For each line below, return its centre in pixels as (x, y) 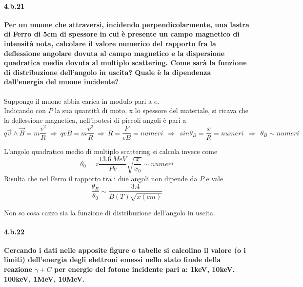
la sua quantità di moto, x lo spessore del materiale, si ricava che (152, 110)
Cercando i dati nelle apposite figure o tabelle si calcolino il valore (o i (125, 250)
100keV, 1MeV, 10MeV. (44, 278)
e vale (215, 179)
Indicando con (25, 110)
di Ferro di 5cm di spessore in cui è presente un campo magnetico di (122, 34)
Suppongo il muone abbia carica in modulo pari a (78, 101)
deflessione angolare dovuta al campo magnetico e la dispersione (114, 53)
